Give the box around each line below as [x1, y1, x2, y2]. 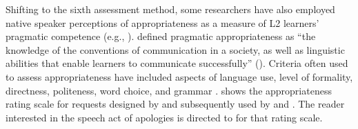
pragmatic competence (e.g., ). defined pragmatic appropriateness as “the [6, 29, 316, 43]
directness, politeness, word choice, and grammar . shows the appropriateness [6, 83, 332, 97]
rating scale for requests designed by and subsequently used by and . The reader [6, 97, 345, 111]
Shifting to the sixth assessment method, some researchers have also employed [6, 2, 335, 16]
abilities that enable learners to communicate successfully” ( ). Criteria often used [6, 56, 348, 70]
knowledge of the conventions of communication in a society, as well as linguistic [6, 42, 345, 57]
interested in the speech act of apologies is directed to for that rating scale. [6, 110, 323, 124]
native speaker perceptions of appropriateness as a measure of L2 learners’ [6, 15, 319, 30]
